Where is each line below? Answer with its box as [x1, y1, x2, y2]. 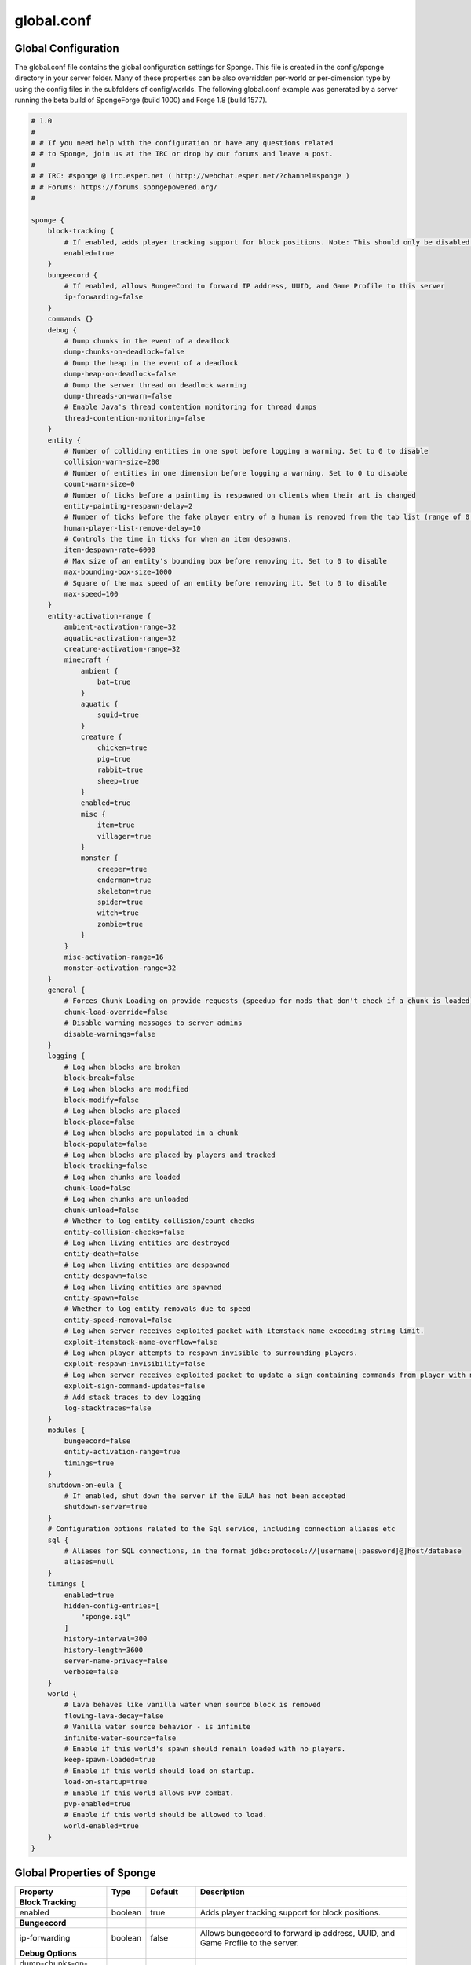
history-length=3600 [64, 1645, 144, 1655]
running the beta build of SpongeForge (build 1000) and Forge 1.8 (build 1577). [14, 95, 268, 105]
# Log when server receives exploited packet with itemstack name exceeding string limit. [64, 1327, 425, 1335]
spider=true [97, 897, 144, 906]
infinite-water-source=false [64, 1733, 177, 1743]
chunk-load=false [64, 1184, 131, 1192]
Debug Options [19, 1948, 78, 1959]
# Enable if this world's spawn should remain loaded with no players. [64, 1745, 346, 1754]
